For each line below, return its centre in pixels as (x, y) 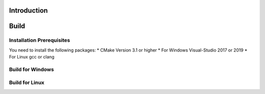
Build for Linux (27, 82)
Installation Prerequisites (40, 40)
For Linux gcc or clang (32, 57)
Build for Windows (31, 69)
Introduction (28, 10)
